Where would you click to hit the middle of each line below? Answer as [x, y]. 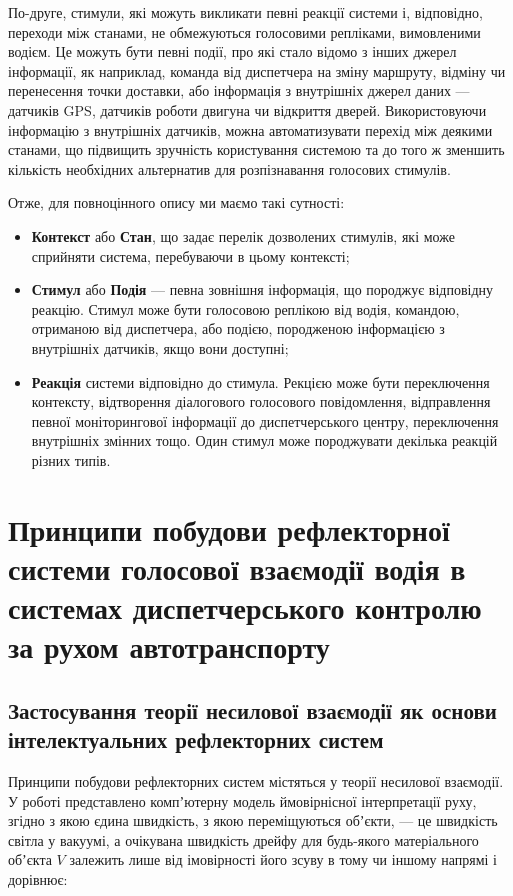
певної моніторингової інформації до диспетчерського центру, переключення [265, 420]
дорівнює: [38, 878]
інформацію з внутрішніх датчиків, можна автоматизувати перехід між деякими [250, 129]
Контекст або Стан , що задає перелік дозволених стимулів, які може [243, 235]
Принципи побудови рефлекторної [229, 528]
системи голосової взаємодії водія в [237, 567]
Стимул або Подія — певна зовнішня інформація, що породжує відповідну [262, 289]
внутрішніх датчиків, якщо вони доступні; [160, 347]
